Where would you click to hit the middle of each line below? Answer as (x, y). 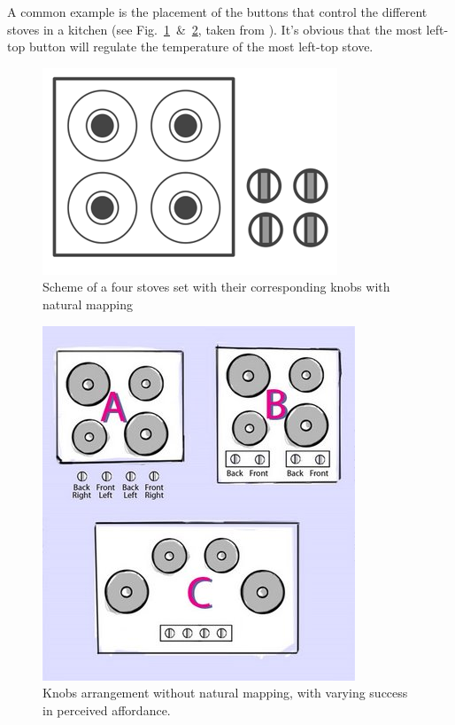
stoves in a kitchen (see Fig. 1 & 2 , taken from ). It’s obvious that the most (215, 29)
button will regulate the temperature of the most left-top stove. (201, 47)
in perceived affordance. (107, 709)
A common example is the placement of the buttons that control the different (217, 12)
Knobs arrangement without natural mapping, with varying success (225, 693)
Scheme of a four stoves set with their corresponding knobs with (216, 287)
